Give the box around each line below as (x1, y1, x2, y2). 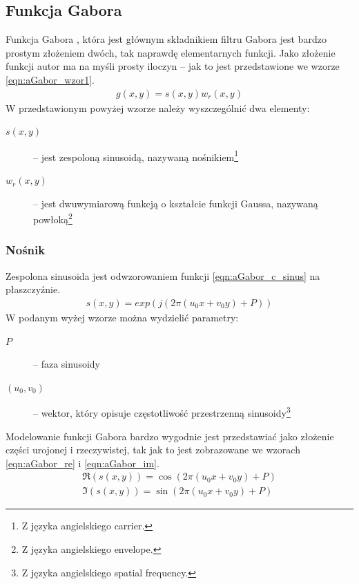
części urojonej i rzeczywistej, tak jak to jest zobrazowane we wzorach (6, 442, 300, 457)
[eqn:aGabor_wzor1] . (6, 72, 95, 86)
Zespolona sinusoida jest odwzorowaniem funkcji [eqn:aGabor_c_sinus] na (6, 268, 320, 283)
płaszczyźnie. (6, 282, 61, 296)
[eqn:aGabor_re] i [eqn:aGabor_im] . (6, 455, 159, 470)
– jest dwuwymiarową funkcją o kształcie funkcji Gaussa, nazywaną (33, 196, 318, 210)
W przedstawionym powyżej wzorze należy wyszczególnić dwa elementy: (6, 100, 310, 115)
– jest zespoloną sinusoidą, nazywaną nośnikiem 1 (33, 147, 239, 164)
